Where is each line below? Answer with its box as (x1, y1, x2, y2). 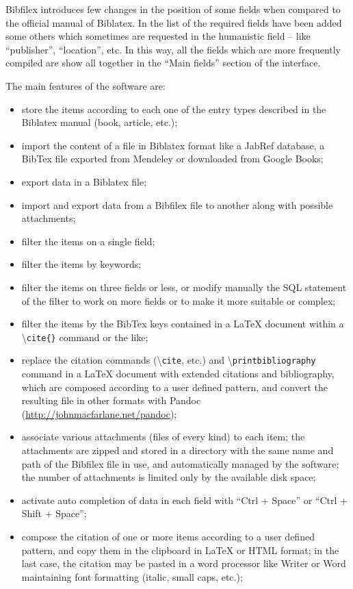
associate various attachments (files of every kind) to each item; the (21, 429, 305, 444)
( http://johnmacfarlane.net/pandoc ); (21, 406, 177, 421)
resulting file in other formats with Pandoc (21, 393, 201, 408)
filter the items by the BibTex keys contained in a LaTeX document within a (21, 316, 344, 331)
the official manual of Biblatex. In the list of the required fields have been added (5, 15, 342, 29)
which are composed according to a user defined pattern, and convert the (21, 379, 328, 394)
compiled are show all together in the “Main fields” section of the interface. (5, 55, 321, 70)
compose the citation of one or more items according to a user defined (21, 529, 315, 543)
